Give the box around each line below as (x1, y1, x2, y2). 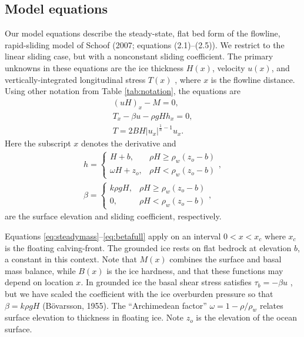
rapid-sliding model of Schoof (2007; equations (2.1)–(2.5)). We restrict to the (5, 38, 285, 51)
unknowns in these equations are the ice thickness (5, 61, 184, 74)
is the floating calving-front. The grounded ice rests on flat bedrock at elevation (5, 241, 292, 253)
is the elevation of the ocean (196, 311, 297, 323)
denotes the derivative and (81, 137, 176, 149)
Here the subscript (5, 137, 71, 149)
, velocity (212, 61, 245, 74)
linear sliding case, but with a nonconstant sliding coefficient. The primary (5, 50, 273, 62)
